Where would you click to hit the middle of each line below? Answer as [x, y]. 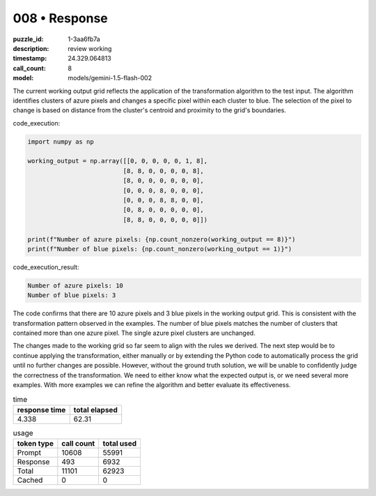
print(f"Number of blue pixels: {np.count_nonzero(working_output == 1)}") [160, 249]
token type [35, 444]
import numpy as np [61, 142]
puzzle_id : [28, 39]
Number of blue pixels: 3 [72, 295]
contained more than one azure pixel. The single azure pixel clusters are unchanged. [134, 333]
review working [90, 48]
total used [120, 444]
